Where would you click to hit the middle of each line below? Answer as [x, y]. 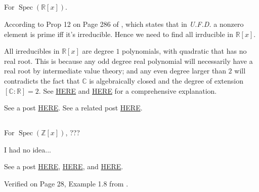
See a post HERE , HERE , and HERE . [64, 166]
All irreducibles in [32, 51]
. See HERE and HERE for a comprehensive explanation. [128, 90]
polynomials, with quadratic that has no [184, 51]
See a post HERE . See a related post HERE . [73, 108]
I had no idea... [28, 149]
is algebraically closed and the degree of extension [166, 80]
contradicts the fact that [42, 80]
